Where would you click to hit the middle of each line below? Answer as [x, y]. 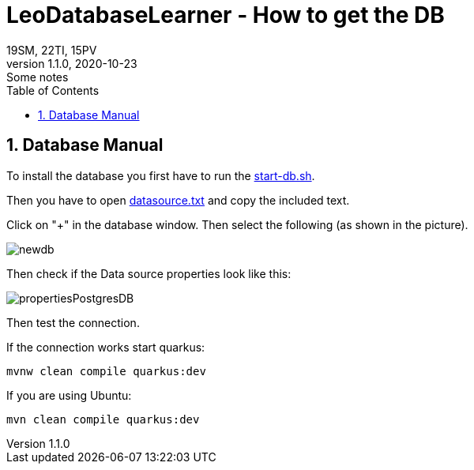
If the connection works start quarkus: [106, 347]
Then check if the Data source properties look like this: [149, 273]
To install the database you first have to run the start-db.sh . [161, 175]
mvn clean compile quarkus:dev [103, 419]
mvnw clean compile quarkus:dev [106, 371]
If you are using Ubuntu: [69, 395]
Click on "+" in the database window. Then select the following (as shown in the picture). [237, 224]
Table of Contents [53, 90]
